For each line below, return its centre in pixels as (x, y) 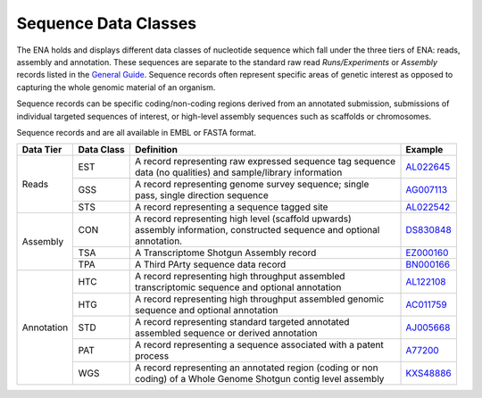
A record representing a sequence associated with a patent (259, 345)
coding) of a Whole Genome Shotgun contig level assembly (259, 379)
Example (424, 150)
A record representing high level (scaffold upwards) (243, 219)
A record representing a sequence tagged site (231, 207)
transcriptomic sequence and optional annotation (238, 287)
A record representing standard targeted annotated (242, 322)
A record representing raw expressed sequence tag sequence (265, 162)
